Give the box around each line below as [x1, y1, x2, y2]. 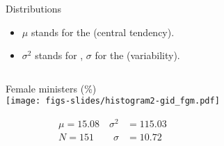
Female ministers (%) [6, 81, 97, 95]
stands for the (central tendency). [31, 24, 175, 39]
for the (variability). [95, 48, 180, 63]
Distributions [6, 1, 62, 15]
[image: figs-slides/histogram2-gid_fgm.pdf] [6, 96, 220, 106]
